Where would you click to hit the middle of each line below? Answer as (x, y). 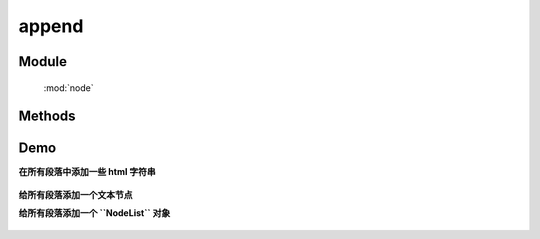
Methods (47, 116)
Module (42, 61)
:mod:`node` (68, 87)
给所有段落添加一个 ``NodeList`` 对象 (94, 213)
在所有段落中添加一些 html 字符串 (87, 172)
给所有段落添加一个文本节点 (75, 194)
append (51, 26)
